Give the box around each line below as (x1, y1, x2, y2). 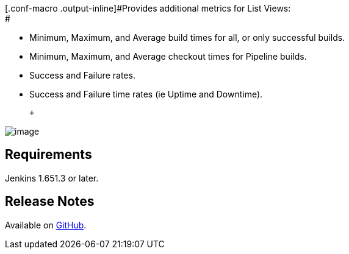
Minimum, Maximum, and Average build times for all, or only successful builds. (29, 32, 345, 43)
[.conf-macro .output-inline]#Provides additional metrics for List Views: (5, 3, 291, 13)
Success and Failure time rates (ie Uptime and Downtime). (29, 89, 263, 99)
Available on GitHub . (5, 219, 87, 230)
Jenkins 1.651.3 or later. (5, 172, 99, 183)
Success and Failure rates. (29, 70, 135, 80)
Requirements (5, 147, 92, 163)
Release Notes (5, 194, 95, 210)
